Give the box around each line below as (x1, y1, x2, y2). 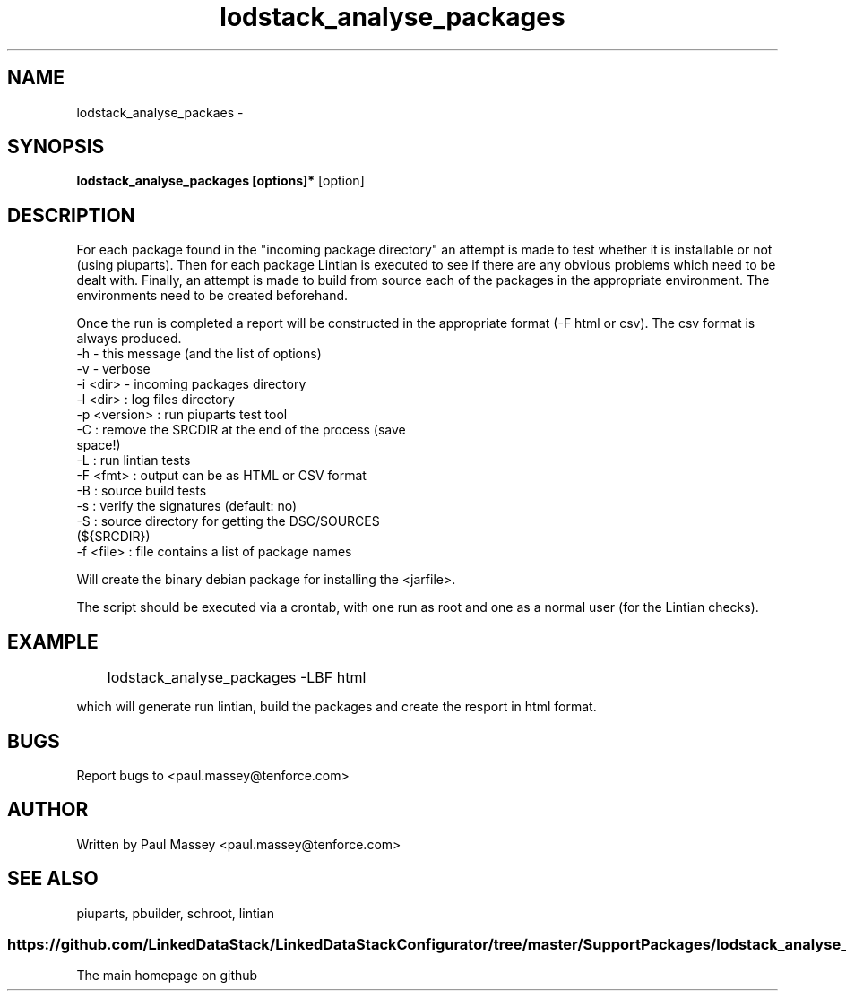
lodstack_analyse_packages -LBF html (107, 668, 367, 687)
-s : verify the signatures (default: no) (76, 498, 298, 514)
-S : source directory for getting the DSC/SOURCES (76, 513, 380, 529)
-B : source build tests (76, 483, 207, 499)
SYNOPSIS (7, 135, 105, 159)
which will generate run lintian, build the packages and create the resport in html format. (76, 699, 597, 715)
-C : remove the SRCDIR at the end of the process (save (76, 422, 406, 438)
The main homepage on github (76, 968, 258, 984)
